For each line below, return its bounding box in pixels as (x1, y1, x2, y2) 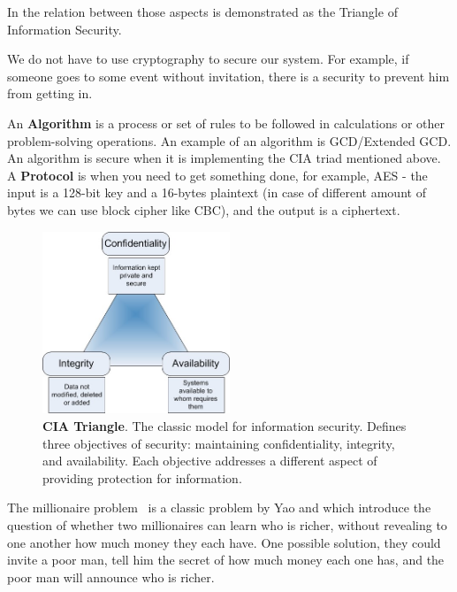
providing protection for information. (42, 468, 242, 487)
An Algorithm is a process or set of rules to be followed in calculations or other (7, 113, 446, 132)
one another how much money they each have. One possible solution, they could (7, 533, 441, 551)
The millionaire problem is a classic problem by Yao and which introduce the (7, 498, 431, 517)
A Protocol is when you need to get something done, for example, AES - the (7, 165, 428, 184)
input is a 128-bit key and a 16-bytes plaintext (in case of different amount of (7, 183, 426, 202)
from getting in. (7, 84, 93, 103)
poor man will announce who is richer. (7, 567, 215, 586)
